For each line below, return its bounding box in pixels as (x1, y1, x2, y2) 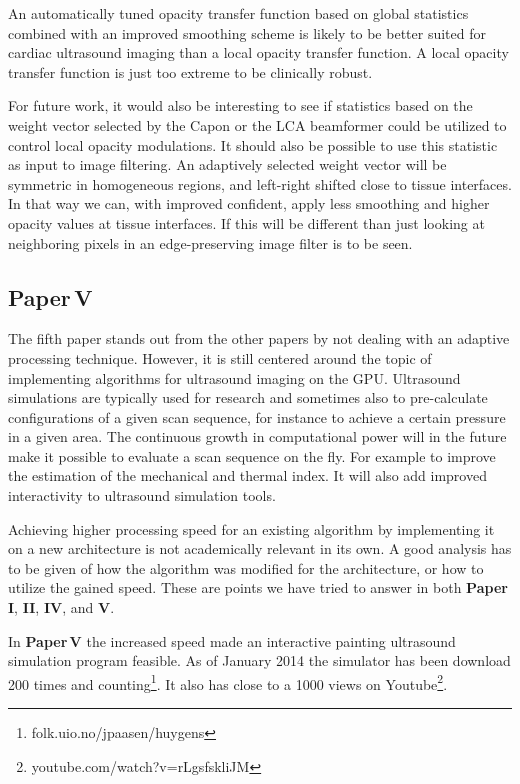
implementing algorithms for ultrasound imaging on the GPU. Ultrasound (8, 367, 461, 388)
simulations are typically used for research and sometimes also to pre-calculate (8, 387, 488, 408)
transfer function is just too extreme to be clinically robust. (8, 61, 373, 82)
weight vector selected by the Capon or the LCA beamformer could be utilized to (8, 114, 507, 135)
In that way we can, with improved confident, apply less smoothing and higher (8, 193, 490, 214)
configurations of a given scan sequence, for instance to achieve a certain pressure (8, 406, 506, 427)
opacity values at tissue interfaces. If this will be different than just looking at (8, 212, 485, 233)
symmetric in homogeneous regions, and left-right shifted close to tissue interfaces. (8, 173, 512, 194)
